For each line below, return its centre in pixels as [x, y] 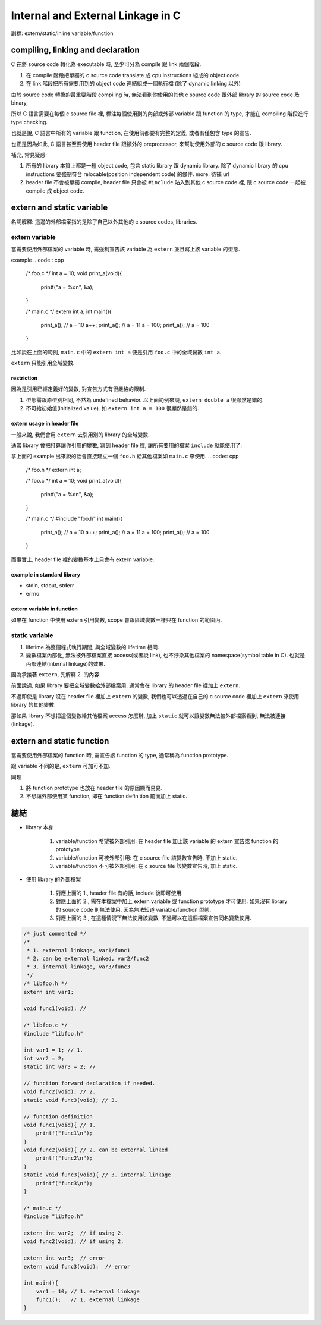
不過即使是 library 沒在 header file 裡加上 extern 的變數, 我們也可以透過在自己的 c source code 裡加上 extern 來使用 [155, 696]
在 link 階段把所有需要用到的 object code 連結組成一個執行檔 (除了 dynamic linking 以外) [133, 84]
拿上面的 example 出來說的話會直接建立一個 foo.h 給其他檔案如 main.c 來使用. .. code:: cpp [125, 456]
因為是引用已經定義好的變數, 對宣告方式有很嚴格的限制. [78, 389]
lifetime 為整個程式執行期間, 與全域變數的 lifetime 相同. [93, 647]
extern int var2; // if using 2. [74, 1233]
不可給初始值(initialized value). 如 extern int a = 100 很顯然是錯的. [112, 408]
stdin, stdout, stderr [50, 585]
